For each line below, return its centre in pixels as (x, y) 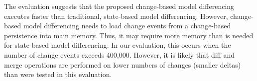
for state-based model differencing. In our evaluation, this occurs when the (118, 45)
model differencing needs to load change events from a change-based (127, 26)
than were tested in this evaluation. (58, 74)
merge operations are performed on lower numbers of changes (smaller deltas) (123, 64)
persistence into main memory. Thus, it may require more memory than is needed (129, 35)
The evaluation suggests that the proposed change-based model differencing (119, 6)
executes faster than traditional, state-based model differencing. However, (116, 16)
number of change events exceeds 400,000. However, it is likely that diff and (120, 54)
